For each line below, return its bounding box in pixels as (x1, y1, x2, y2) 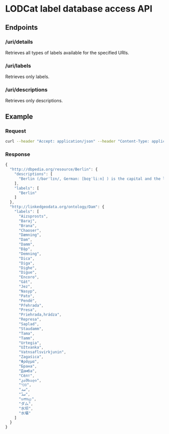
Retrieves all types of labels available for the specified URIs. (5, 49, 129, 55)
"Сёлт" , (18, 373, 35, 378)
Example (5, 112, 33, 121)
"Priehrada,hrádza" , (18, 312, 62, 318)
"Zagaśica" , (18, 354, 44, 359)
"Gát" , (18, 279, 33, 285)
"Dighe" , (18, 265, 37, 270)
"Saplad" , (18, 322, 39, 327)
